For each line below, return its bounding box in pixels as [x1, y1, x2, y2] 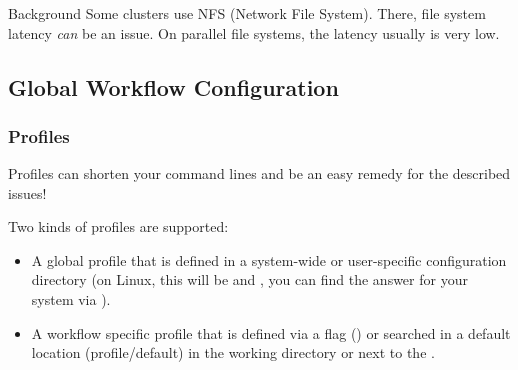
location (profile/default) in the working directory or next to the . [31, 342, 435, 363]
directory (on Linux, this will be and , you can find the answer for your [31, 269, 468, 290]
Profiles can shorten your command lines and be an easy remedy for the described [8, 163, 511, 184]
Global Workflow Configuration [8, 71, 339, 102]
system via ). [31, 289, 111, 310]
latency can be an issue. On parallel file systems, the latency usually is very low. [8, 22, 500, 43]
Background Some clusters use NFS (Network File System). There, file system [8, 2, 486, 23]
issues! [8, 182, 47, 203]
